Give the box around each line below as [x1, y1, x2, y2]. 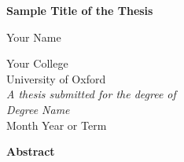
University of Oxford [6, 70, 106, 87]
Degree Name [6, 101, 70, 117]
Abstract [6, 143, 55, 160]
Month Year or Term [6, 116, 107, 133]
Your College [6, 55, 68, 72]
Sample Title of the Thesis [6, 2, 153, 18]
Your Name [6, 28, 61, 45]
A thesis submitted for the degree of [6, 86, 176, 102]
